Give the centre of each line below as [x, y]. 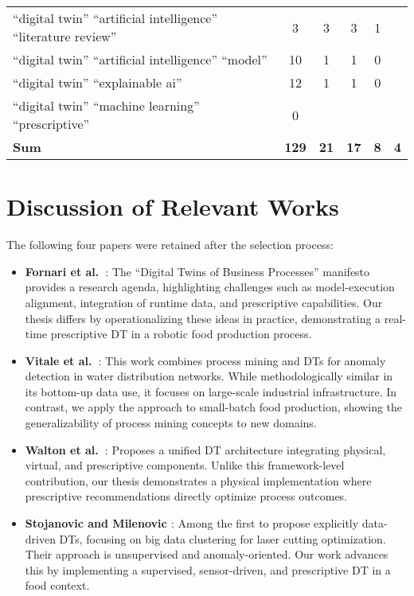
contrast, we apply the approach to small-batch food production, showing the [214, 407]
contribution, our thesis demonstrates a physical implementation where [198, 480]
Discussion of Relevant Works [173, 206]
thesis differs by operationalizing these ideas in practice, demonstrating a [203, 318]
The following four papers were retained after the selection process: [170, 245]
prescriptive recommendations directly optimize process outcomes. [186, 496]
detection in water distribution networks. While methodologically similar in [209, 376]
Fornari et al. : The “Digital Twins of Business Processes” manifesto [197, 271]
